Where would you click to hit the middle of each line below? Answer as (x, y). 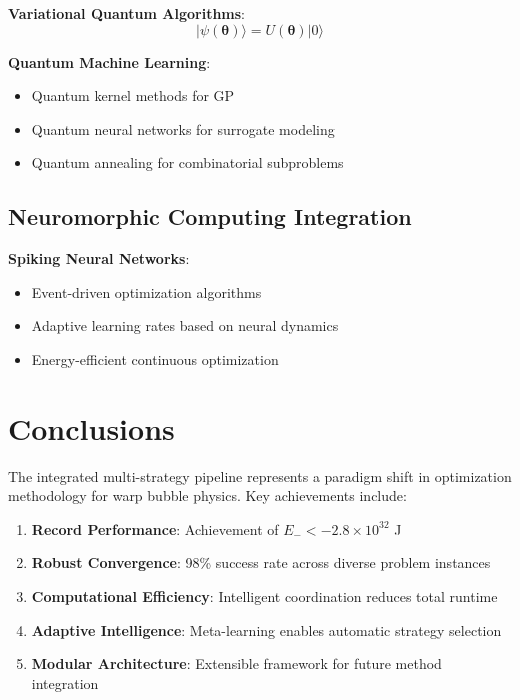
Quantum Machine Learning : (109, 61)
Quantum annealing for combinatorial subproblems (187, 162)
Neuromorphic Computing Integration (210, 216)
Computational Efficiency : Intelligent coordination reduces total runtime (264, 596)
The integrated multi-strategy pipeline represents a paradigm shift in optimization (260, 475)
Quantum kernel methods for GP (133, 95)
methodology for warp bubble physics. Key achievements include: (207, 495)
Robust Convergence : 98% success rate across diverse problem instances (261, 562)
